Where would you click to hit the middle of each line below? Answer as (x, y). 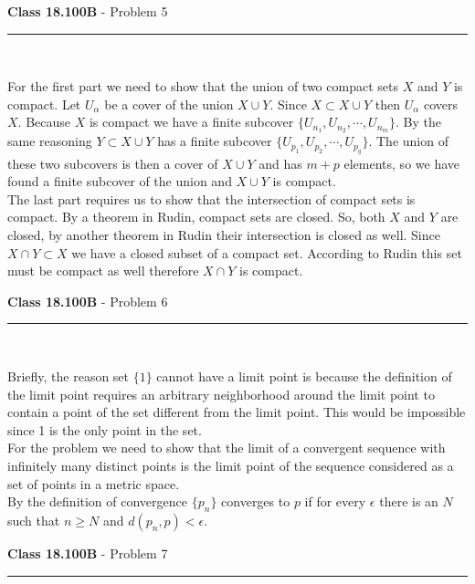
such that (34, 520)
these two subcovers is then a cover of (113, 163)
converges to (256, 501)
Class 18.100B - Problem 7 (88, 553)
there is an (409, 501)
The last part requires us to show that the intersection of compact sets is (211, 198)
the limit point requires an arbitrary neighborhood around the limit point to (221, 394)
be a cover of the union (169, 104)
